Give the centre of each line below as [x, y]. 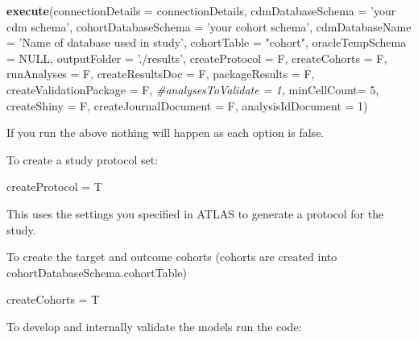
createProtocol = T [54, 187]
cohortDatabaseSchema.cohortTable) [97, 272]
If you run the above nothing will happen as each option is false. [166, 133]
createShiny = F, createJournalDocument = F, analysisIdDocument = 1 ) [187, 105]
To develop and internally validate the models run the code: [154, 326]
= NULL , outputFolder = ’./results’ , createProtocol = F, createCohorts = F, [197, 58]
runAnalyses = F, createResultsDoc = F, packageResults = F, [161, 74]
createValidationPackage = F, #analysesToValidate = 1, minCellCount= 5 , [193, 89]
